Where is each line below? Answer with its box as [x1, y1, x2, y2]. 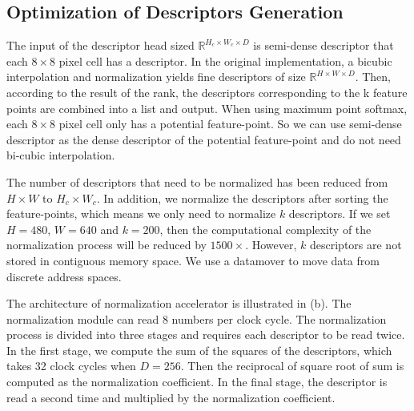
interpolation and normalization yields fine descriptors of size [6, 68, 306, 85]
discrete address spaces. [6, 268, 122, 284]
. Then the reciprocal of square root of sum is [180, 357, 404, 374]
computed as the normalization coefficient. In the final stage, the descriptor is [6, 373, 388, 390]
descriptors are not [309, 236, 402, 253]
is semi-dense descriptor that [253, 37, 394, 54]
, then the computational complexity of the [159, 220, 372, 237]
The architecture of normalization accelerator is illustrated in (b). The [6, 295, 352, 312]
